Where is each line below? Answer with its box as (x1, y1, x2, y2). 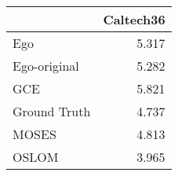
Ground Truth (13, 102, 91, 120)
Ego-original (13, 57, 79, 75)
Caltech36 (103, 10, 165, 28)
